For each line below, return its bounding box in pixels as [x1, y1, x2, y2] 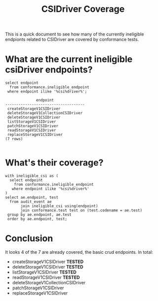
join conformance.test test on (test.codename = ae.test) [20, 208, 142, 213]
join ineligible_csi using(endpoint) [20, 203, 98, 209]
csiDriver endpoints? [5, 64, 93, 75]
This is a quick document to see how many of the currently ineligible [5, 31, 144, 37]
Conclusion [5, 233, 53, 244]
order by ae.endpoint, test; [7, 217, 68, 222]
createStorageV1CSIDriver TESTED [12, 259, 84, 265]
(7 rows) [5, 136, 23, 141]
